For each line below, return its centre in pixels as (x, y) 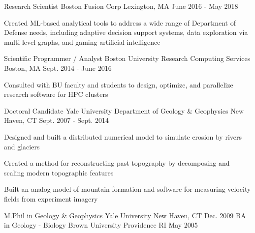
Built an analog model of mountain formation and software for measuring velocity (127, 189)
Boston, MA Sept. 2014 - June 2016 (58, 68)
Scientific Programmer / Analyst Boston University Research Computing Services (127, 58)
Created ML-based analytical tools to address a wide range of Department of (120, 22)
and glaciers (22, 146)
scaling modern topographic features (59, 172)
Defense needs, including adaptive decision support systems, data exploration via (126, 32)
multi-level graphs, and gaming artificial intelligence (82, 42)
